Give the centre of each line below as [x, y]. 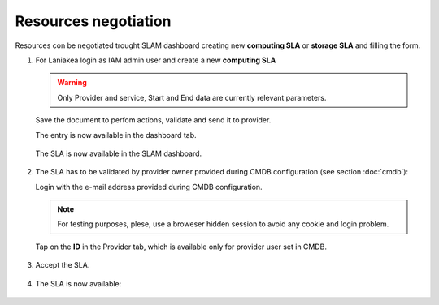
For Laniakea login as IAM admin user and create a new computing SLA [156, 60]
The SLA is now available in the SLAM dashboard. [119, 153]
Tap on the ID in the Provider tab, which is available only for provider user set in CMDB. [181, 247]
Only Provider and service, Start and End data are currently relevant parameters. [192, 97]
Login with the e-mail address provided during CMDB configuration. [149, 187]
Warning [72, 83]
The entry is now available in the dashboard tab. [116, 135]
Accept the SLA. [63, 265]
